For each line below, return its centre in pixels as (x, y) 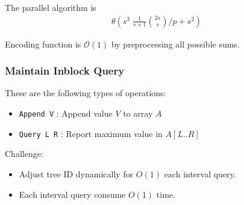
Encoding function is (43, 44)
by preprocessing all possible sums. (175, 44)
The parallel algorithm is (51, 7)
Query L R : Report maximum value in (91, 133)
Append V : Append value (66, 113)
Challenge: (24, 154)
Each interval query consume (72, 194)
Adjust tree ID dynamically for (76, 173)
